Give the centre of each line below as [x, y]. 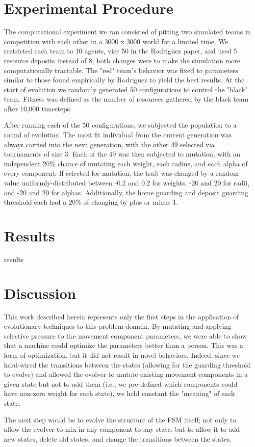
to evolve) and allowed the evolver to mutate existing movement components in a [126, 374]
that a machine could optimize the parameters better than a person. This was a [124, 345]
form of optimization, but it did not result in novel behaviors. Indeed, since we [122, 355]
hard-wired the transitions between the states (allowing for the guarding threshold [127, 364]
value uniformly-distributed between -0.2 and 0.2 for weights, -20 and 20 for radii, [127, 183]
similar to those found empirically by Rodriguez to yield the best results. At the [124, 80]
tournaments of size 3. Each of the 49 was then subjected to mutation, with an [122, 154]
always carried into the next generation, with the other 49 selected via [109, 144]
